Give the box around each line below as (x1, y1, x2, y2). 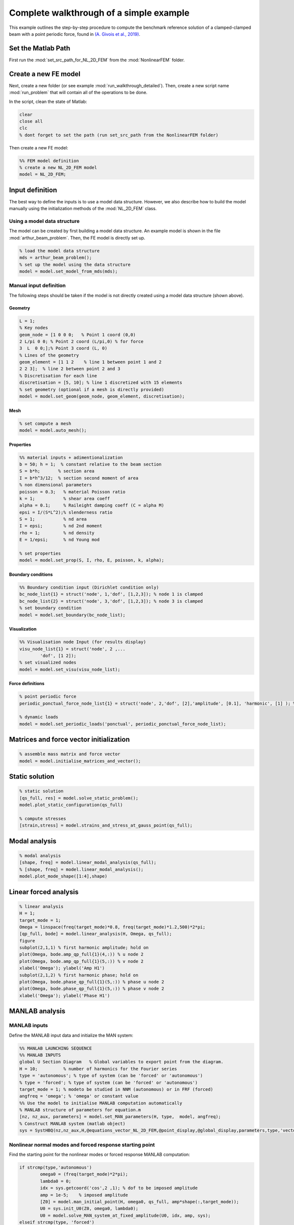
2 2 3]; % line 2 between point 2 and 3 (19, 366, 121, 372)
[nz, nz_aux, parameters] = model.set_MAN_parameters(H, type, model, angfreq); (19, 1114, 221, 1120)
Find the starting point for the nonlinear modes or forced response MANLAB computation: (9, 1151, 191, 1157)
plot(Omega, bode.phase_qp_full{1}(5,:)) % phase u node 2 (19, 979, 164, 985)
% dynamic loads (19, 714, 59, 720)
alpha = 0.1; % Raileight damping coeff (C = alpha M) (19, 503, 164, 508)
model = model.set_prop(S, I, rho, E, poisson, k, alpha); (19, 558, 164, 563)
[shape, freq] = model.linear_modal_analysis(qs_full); (19, 860, 157, 865)
